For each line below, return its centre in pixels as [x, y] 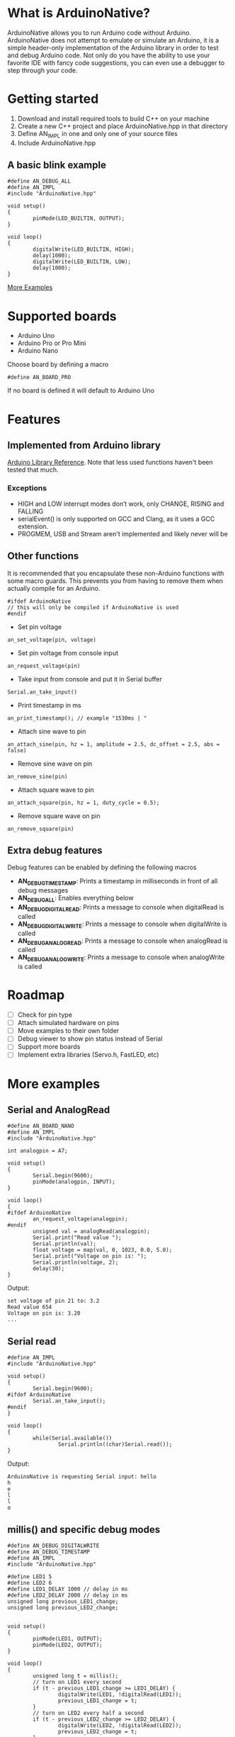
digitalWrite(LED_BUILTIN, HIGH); [84, 249]
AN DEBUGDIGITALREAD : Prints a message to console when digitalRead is [121, 908]
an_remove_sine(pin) [38, 776]
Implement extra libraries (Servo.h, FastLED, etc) [88, 1055]
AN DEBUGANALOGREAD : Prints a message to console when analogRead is [122, 941]
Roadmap [36, 995]
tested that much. [33, 470]
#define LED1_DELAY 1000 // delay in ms [68, 1589]
